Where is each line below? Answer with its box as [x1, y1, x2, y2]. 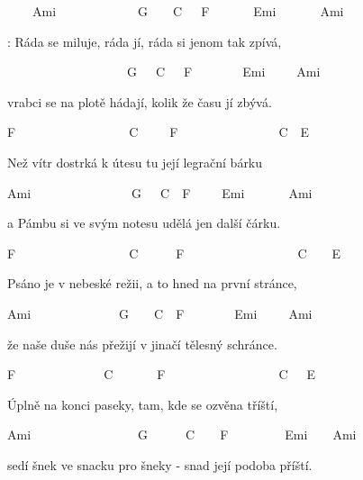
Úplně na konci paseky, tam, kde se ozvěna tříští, [7, 394, 278, 413]
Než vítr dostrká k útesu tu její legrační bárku [7, 152, 263, 171]
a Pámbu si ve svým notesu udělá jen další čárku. [7, 213, 281, 232]
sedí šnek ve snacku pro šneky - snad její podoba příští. [7, 455, 313, 474]
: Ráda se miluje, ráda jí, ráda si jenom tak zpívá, [7, 32, 282, 50]
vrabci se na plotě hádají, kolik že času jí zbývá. [7, 92, 272, 111]
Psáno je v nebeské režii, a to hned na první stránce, [7, 274, 297, 293]
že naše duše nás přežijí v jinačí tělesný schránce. [7, 334, 277, 353]
